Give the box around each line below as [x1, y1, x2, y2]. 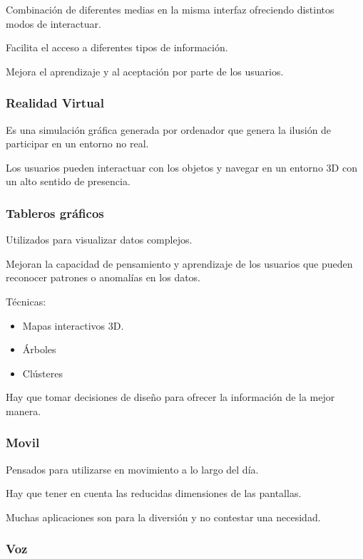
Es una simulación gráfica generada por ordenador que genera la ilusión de [6, 122, 332, 137]
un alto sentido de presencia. [6, 174, 131, 189]
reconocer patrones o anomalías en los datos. [6, 270, 201, 285]
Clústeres [22, 365, 63, 380]
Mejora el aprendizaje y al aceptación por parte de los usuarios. [6, 63, 284, 78]
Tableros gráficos [6, 204, 104, 221]
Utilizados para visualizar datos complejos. [6, 232, 193, 247]
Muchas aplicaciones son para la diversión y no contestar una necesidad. [6, 509, 321, 524]
